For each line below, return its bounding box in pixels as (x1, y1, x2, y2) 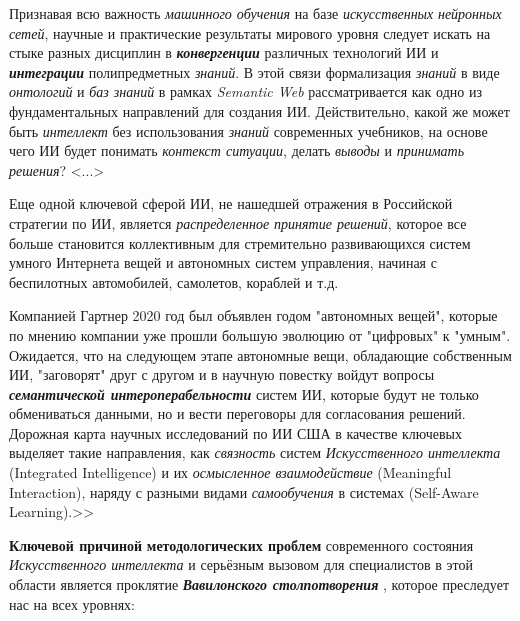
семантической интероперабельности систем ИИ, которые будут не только (9, 383, 479, 404)
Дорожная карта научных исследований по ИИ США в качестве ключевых (9, 422, 463, 443)
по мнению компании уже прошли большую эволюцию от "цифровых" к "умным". (9, 324, 511, 345)
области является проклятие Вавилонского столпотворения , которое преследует (9, 574, 510, 595)
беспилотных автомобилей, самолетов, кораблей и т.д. (9, 271, 339, 292)
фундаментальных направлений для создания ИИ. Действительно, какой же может (9, 100, 510, 121)
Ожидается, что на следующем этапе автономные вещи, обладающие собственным (9, 344, 512, 365)
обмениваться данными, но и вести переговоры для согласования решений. (9, 403, 466, 424)
